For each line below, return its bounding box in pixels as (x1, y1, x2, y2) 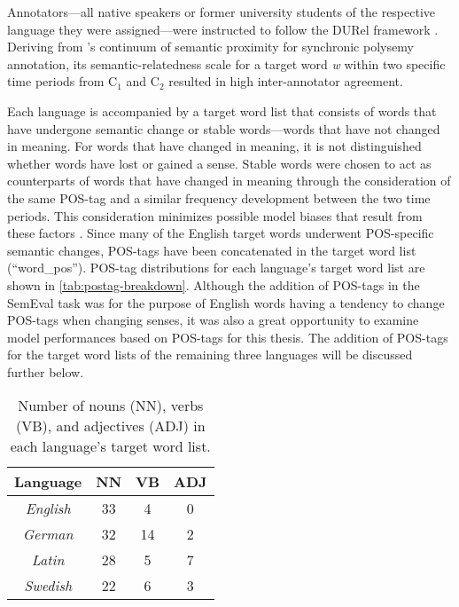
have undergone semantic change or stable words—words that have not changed (7, 119, 440, 138)
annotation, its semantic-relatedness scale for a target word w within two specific (7, 54, 446, 73)
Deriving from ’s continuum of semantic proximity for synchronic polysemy (7, 37, 414, 56)
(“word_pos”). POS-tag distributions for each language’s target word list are (7, 258, 425, 277)
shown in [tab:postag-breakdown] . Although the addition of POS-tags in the (7, 275, 420, 294)
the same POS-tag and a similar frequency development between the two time (7, 188, 431, 207)
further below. (7, 362, 84, 381)
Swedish (24, 575, 73, 596)
